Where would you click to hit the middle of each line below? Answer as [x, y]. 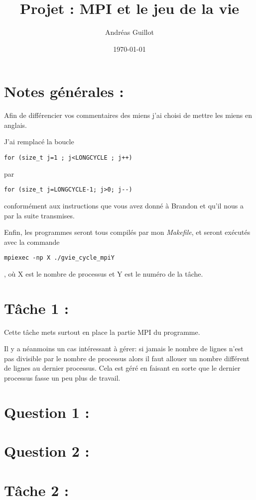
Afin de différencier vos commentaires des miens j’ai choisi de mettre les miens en [128, 115]
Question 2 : [47, 451]
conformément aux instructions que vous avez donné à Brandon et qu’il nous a [124, 205]
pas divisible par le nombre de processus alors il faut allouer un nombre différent [127, 358]
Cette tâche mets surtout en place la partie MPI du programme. [102, 332]
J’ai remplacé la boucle [39, 142]
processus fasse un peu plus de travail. [62, 378]
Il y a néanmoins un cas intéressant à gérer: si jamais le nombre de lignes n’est [124, 349]
